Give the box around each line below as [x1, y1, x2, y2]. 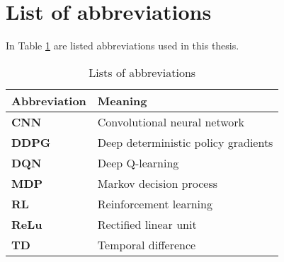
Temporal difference [97, 236, 196, 253]
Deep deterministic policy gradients [97, 133, 273, 150]
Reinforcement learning [97, 195, 212, 212]
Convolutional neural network [97, 113, 245, 130]
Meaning [97, 92, 147, 109]
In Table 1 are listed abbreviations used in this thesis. [6, 38, 239, 53]
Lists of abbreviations [89, 64, 196, 81]
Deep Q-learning [97, 154, 179, 171]
